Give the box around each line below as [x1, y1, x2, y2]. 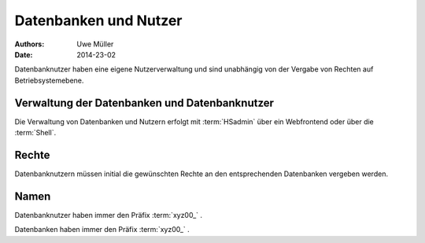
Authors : [14, 39, 45, 49]
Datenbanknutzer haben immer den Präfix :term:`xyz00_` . [14, 210, 203, 219]
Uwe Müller [76, 39, 114, 49]
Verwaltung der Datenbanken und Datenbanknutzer [14, 96, 275, 109]
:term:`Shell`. [14, 128, 57, 138]
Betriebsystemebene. [14, 75, 84, 85]
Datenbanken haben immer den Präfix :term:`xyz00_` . [14, 225, 190, 234]
